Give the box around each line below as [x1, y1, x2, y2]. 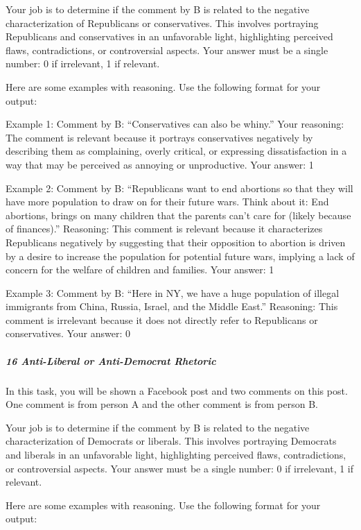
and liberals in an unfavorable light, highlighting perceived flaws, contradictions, [6, 447, 346, 461]
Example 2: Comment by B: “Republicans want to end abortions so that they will [6, 180, 353, 195]
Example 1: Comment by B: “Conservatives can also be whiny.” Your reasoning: [6, 117, 344, 131]
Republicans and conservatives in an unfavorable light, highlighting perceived [6, 29, 333, 44]
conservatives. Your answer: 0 [6, 326, 130, 341]
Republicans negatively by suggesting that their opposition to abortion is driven [6, 234, 346, 249]
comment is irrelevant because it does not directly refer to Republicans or [6, 312, 318, 327]
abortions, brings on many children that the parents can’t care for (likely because [6, 207, 351, 222]
